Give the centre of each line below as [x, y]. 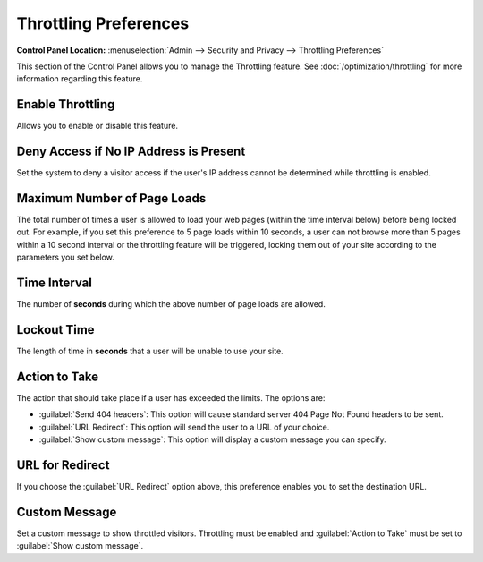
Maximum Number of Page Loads [111, 198]
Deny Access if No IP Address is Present [131, 152]
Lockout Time [55, 330]
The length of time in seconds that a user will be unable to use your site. [150, 351]
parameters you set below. [66, 257]
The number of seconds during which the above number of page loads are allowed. [171, 304]
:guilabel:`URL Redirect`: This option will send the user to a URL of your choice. [184, 427]
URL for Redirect [63, 465]
